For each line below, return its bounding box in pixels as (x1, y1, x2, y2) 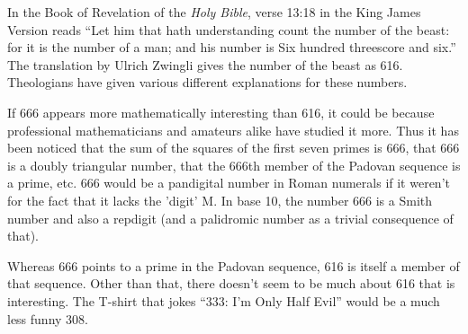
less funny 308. (7, 309, 88, 328)
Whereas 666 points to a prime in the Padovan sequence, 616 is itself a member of (7, 256, 460, 275)
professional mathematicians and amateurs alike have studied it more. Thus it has (7, 120, 459, 139)
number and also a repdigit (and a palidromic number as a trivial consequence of (7, 208, 454, 227)
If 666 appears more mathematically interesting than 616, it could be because (7, 102, 435, 121)
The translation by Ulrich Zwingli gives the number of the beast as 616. (7, 55, 403, 74)
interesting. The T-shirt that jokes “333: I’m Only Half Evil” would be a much (7, 291, 440, 310)
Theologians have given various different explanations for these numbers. (7, 73, 408, 92)
